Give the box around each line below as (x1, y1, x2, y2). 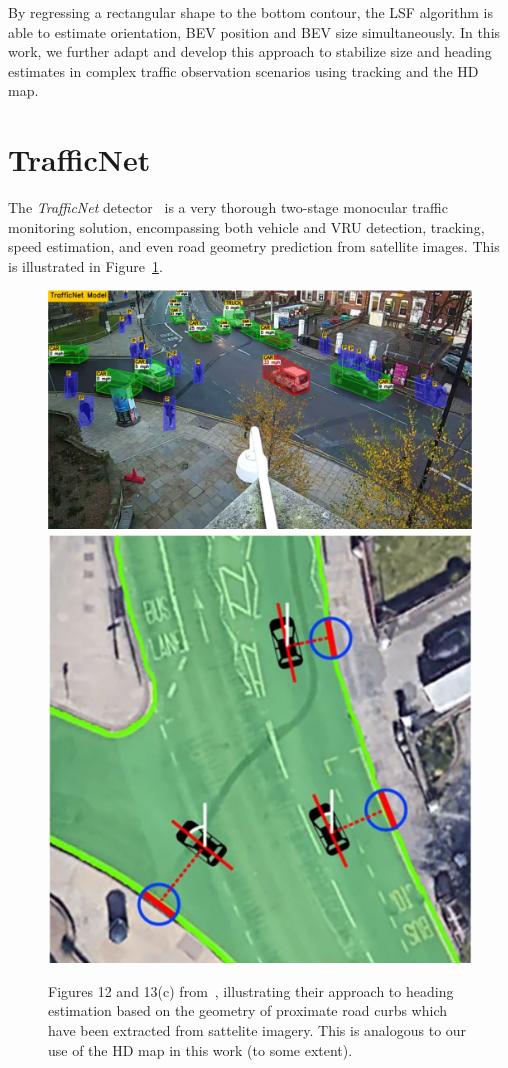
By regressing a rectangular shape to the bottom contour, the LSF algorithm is (8, 2, 493, 22)
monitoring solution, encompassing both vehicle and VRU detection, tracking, (8, 216, 485, 237)
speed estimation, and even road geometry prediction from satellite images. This (8, 236, 500, 257)
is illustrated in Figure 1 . (8, 255, 163, 276)
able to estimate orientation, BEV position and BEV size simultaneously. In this (8, 21, 501, 42)
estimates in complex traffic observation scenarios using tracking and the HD (8, 60, 479, 81)
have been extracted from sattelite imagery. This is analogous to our (48, 1020, 467, 1041)
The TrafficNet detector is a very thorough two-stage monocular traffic (8, 197, 448, 218)
